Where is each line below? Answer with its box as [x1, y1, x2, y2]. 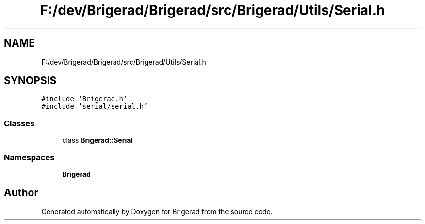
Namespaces [4, 152, 55, 162]
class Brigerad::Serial [62, 136, 133, 145]
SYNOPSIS [4, 74, 57, 87]
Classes [4, 118, 35, 128]
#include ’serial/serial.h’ [41, 103, 148, 111]
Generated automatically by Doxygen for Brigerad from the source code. [41, 207, 273, 216]
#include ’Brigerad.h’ [41, 95, 128, 103]
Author [4, 187, 38, 199]
